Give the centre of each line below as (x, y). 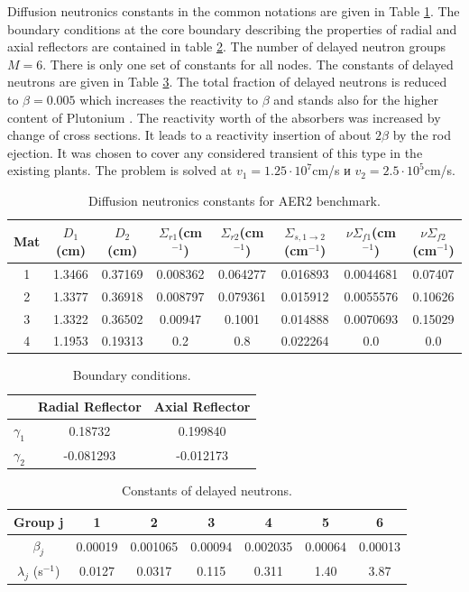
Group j (39, 521)
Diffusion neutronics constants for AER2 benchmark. (234, 200)
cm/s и (331, 170)
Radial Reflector (89, 407)
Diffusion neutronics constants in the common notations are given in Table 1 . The (234, 11)
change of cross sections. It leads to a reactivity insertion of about (189, 135)
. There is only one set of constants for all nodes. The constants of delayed (248, 64)
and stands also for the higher (356, 99)
